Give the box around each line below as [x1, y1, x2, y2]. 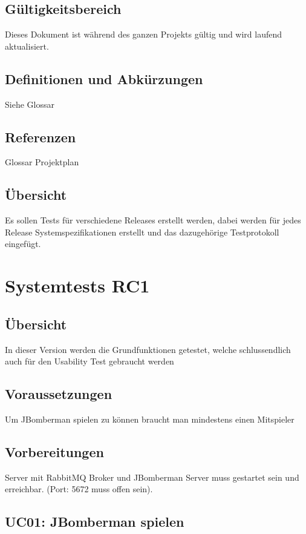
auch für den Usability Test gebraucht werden [5, 355, 174, 368]
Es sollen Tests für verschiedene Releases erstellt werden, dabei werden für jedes [5, 214, 301, 226]
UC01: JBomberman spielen [5, 512, 184, 531]
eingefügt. [5, 237, 41, 250]
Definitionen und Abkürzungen [5, 69, 203, 88]
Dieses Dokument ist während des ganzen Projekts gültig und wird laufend [5, 28, 282, 41]
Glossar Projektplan [5, 156, 79, 168]
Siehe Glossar [5, 97, 54, 110]
